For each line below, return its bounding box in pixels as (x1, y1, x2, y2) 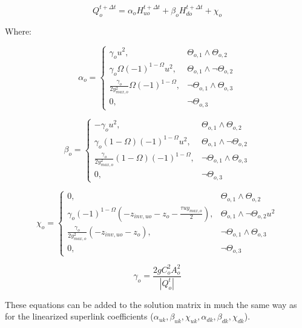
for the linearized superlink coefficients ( (5, 310, 154, 323)
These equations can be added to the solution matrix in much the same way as (5, 298, 297, 310)
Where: (5, 24, 31, 37)
